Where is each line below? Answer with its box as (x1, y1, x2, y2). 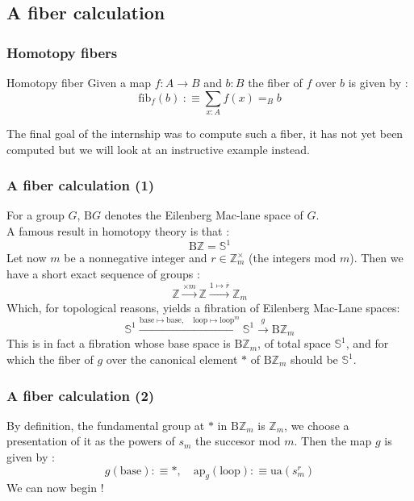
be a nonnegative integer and (64, 249, 207, 266)
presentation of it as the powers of (6, 432, 175, 449)
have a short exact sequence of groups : (6, 265, 200, 282)
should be (290, 351, 338, 368)
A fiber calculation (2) (6, 385, 155, 405)
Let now (6, 249, 47, 266)
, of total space (257, 335, 331, 352)
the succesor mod (195, 432, 281, 449)
